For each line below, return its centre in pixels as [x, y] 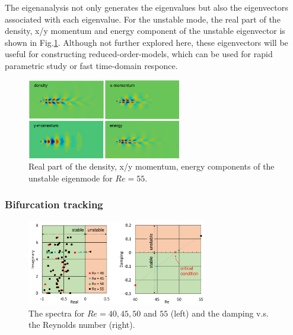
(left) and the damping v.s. [219, 313]
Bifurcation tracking [54, 204]
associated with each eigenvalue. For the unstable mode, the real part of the [143, 19]
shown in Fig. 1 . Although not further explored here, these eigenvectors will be [146, 42]
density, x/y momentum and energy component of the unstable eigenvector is [145, 31]
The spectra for [57, 313]
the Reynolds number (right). [82, 325]
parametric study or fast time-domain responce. [91, 65]
